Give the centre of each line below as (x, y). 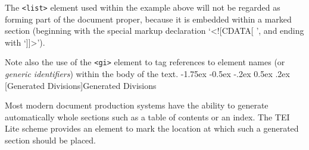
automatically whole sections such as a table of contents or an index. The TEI (147, 117)
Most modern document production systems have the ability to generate (137, 105)
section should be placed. (50, 140)
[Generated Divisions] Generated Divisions (81, 85)
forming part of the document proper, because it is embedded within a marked (148, 19)
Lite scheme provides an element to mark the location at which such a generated (152, 128)
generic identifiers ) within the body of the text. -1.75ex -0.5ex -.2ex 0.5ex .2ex (147, 74)
